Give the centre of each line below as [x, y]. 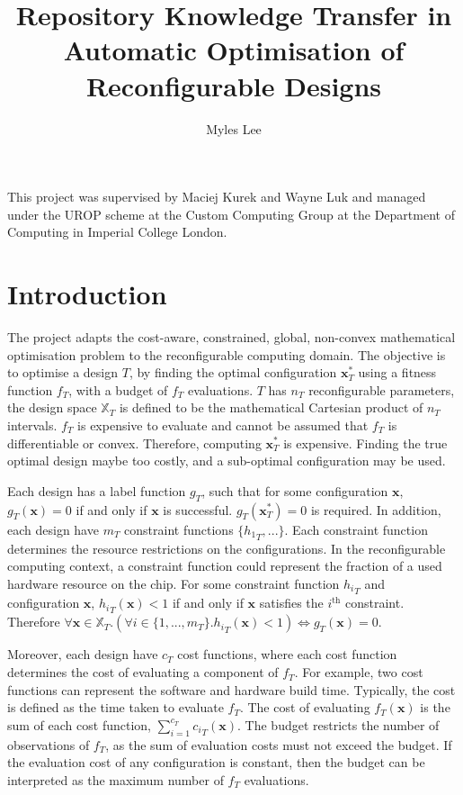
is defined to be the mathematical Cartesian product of [271, 407]
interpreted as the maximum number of [116, 779]
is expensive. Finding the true [365, 443]
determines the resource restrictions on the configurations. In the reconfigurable [227, 548]
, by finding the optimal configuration [233, 372]
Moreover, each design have [83, 654]
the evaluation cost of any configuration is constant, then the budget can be [216, 762]
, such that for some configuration [295, 490]
